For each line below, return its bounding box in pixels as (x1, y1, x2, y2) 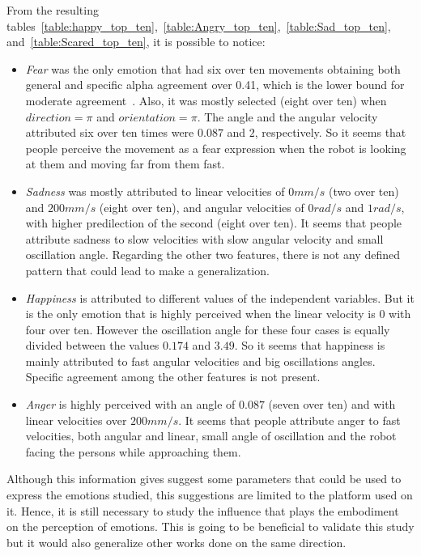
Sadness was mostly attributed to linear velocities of (25, 182, 285, 199)
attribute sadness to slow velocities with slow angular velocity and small (25, 230, 384, 247)
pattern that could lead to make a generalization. (25, 261, 270, 278)
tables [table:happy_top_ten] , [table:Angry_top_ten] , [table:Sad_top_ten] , (6, 17, 391, 34)
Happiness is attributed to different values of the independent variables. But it (25, 289, 415, 306)
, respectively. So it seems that (254, 124, 406, 141)
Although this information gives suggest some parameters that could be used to (6, 470, 402, 487)
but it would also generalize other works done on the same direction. (6, 533, 347, 550)
